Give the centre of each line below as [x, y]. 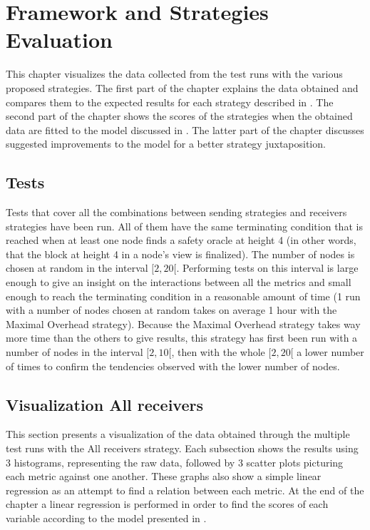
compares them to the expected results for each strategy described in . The [170, 102]
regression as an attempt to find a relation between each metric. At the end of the [185, 490]
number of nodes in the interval [74, 352]
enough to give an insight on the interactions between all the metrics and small [179, 282]
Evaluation [59, 40]
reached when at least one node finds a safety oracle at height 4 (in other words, [181, 240]
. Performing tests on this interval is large [267, 268]
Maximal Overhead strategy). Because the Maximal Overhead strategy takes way [183, 323]
